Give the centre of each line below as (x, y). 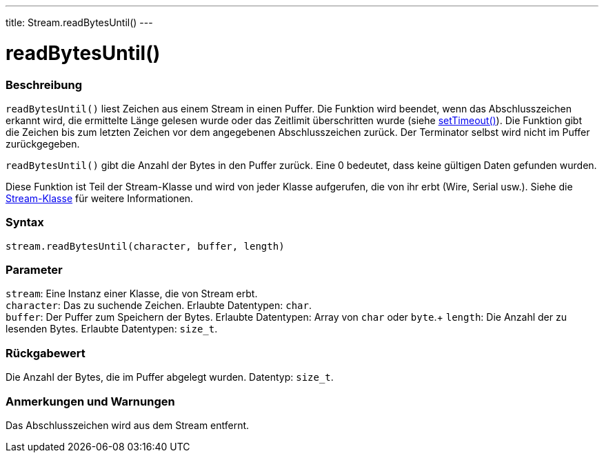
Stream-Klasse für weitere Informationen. (100, 198)
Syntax (25, 222)
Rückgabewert (46, 353)
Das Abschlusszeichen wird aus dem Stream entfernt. (128, 425)
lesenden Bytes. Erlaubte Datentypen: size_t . (112, 329)
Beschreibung (44, 84)
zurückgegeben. (43, 143)
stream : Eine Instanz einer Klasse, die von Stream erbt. (132, 294)
